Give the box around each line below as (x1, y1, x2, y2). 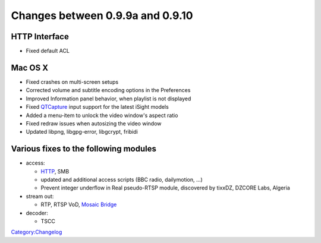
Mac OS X (11, 62, 49, 72)
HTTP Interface (11, 31, 70, 42)
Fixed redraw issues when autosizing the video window (26, 119, 162, 127)
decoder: (26, 209, 49, 216)
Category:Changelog (11, 229, 62, 236)
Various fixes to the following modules (11, 144, 157, 154)
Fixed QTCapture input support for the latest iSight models (26, 103, 169, 111)
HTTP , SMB (40, 168, 70, 175)
